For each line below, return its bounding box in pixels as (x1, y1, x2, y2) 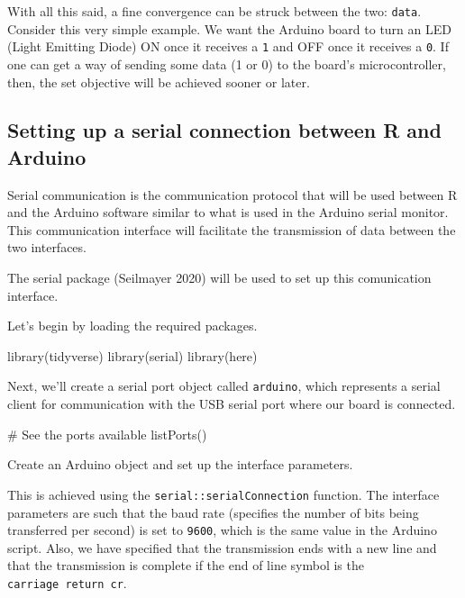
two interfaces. (7, 238, 87, 257)
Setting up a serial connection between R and (7, 116, 442, 144)
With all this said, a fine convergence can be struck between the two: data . (7, 2, 422, 20)
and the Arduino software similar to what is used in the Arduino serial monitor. (7, 203, 449, 222)
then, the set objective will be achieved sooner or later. (7, 72, 310, 91)
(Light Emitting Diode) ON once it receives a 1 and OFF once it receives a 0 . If (7, 37, 449, 56)
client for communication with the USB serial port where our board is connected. (7, 394, 456, 413)
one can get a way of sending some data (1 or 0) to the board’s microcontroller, (7, 54, 446, 73)
